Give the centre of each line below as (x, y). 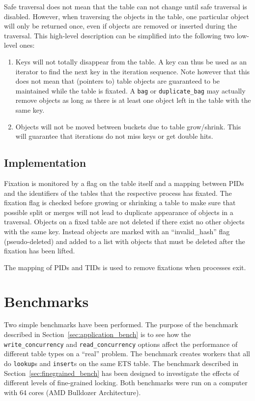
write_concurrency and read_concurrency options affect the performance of (121, 344)
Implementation (45, 163)
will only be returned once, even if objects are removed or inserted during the (121, 26)
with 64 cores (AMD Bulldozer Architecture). (72, 392)
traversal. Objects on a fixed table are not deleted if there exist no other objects (124, 222)
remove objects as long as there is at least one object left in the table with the (133, 100)
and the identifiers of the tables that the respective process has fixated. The (118, 193)
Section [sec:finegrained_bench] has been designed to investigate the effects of (122, 373)
